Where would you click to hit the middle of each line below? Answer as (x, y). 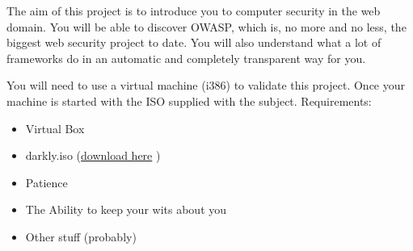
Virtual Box (55, 128)
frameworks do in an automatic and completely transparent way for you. (186, 58)
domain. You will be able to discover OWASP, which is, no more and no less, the (206, 26)
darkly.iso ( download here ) (93, 155)
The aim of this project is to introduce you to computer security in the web (194, 10)
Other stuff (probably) (81, 236)
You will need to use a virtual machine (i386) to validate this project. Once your (206, 85)
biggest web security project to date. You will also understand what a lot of (194, 42)
